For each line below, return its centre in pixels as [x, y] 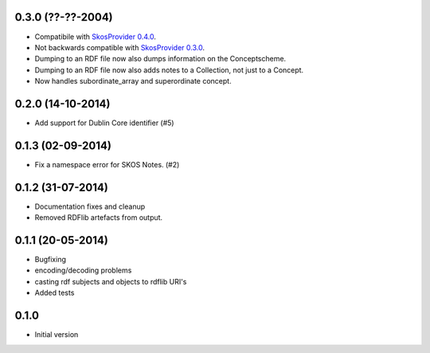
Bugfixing [51, 260]
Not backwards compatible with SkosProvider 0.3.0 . [119, 47]
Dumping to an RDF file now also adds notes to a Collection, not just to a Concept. [169, 70]
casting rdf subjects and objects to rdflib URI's [111, 281]
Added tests [55, 293]
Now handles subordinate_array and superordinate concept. [133, 81]
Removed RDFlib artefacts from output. [99, 218]
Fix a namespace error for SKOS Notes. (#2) [107, 164]
